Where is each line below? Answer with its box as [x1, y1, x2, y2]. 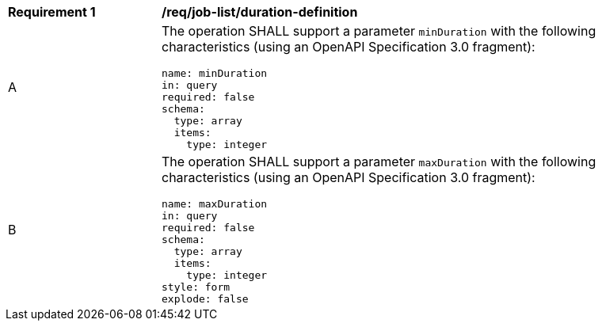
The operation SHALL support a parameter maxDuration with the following [162, 154, 596, 169]
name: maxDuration [162, 198, 268, 210]
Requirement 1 [8, 4, 96, 20]
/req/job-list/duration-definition [162, 4, 358, 20]
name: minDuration [162, 67, 268, 79]
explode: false [162, 293, 249, 305]
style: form [162, 281, 231, 293]
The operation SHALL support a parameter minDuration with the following [162, 23, 596, 39]
